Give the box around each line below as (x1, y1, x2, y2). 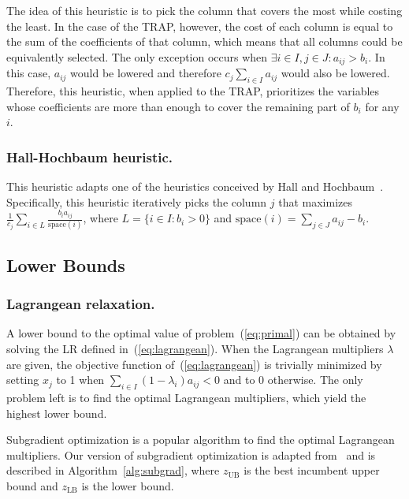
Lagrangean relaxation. (6, 294, 155, 314)
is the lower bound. (81, 478, 174, 494)
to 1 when (56, 371, 105, 388)
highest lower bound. (6, 404, 107, 421)
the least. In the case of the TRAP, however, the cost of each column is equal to (6, 17, 393, 34)
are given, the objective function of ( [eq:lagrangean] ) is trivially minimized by (6, 356, 382, 372)
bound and (6, 478, 58, 494)
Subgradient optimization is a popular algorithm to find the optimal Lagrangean (6, 431, 395, 448)
